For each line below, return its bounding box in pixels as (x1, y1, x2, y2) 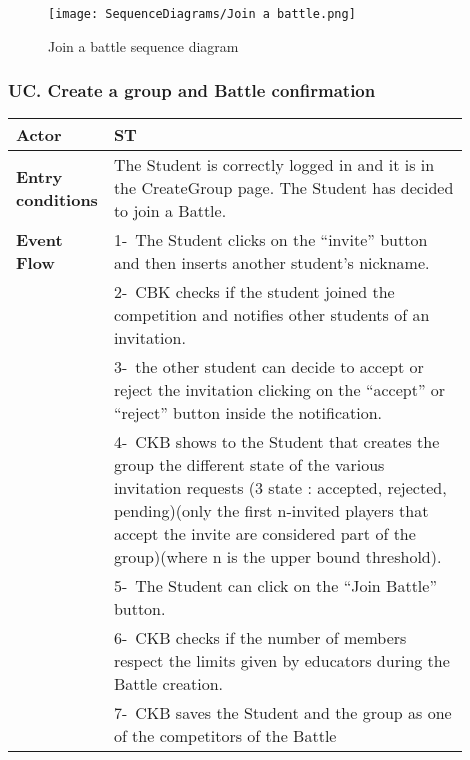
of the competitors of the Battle (113, 724, 337, 748)
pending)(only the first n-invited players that (113, 499, 429, 523)
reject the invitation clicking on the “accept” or (113, 378, 446, 402)
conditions (16, 187, 98, 211)
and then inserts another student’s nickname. (113, 251, 430, 275)
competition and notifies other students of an (113, 303, 430, 327)
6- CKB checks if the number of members (113, 626, 407, 650)
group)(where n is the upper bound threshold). (113, 545, 442, 569)
